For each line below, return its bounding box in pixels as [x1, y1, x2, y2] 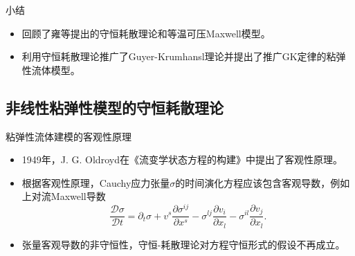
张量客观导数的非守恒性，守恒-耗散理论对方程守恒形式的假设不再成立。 [21, 237, 345, 251]
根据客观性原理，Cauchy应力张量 [21, 175, 170, 190]
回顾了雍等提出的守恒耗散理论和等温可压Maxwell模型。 [21, 26, 271, 40]
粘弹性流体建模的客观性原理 [6, 129, 131, 143]
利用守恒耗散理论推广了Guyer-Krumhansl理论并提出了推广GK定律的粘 [21, 49, 336, 64]
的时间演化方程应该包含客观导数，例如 [175, 175, 350, 190]
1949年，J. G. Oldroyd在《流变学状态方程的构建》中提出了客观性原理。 [21, 152, 343, 167]
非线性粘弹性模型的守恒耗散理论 [6, 96, 224, 118]
